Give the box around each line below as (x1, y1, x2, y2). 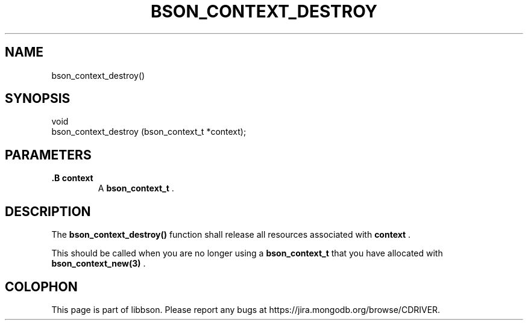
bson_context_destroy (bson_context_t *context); (51, 126, 247, 137)
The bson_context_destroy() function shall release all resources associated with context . (51, 229, 411, 240)
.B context (51, 173, 93, 184)
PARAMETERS (5, 147, 92, 162)
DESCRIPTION (5, 203, 91, 219)
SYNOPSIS (5, 91, 71, 107)
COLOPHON (5, 279, 78, 294)
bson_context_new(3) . (51, 258, 146, 269)
